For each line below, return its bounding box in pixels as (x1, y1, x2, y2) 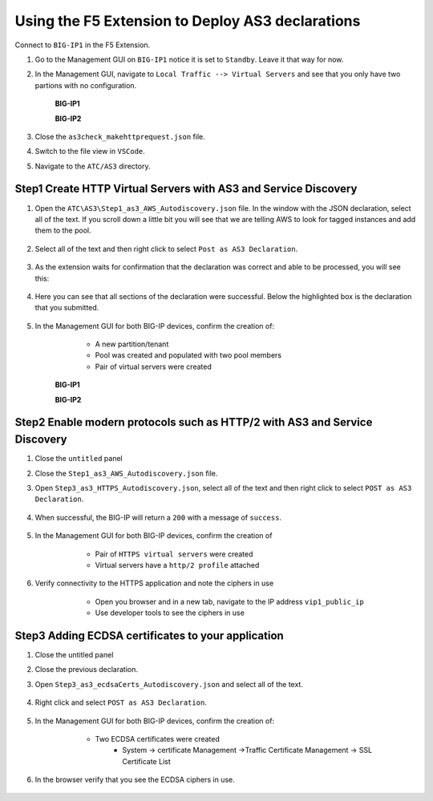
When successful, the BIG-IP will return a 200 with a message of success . (34, 512, 282, 522)
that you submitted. (34, 303, 99, 313)
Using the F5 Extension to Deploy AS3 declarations (14, 12, 361, 30)
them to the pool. (34, 225, 91, 236)
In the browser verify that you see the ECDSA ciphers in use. (34, 775, 236, 785)
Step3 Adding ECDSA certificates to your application (14, 629, 284, 642)
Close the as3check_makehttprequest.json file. (34, 131, 206, 141)
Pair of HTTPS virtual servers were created (95, 549, 253, 559)
